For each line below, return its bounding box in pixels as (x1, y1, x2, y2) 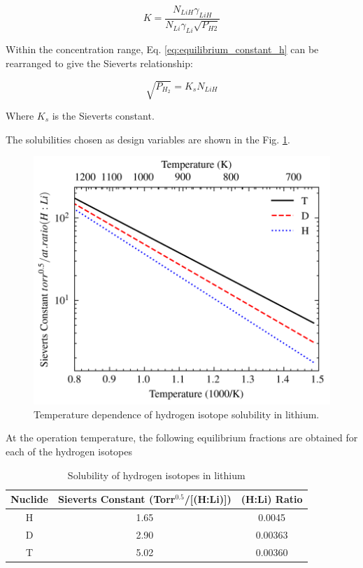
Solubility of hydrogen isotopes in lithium (67, 467, 245, 482)
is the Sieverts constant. (52, 108, 155, 122)
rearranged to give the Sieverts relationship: (6, 55, 193, 70)
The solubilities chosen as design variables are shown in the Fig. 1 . (6, 132, 290, 146)
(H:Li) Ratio (241, 492, 303, 506)
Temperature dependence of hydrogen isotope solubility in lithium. (34, 406, 320, 421)
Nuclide (10, 492, 48, 506)
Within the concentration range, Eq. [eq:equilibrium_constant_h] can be (6, 42, 319, 57)
